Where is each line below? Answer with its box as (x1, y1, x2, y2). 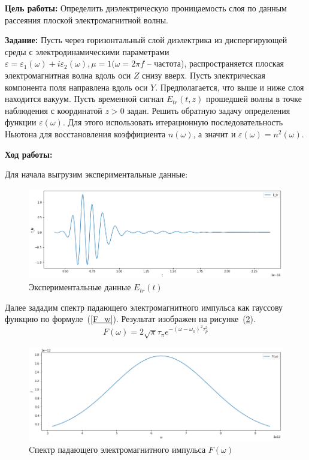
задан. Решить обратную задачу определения (127, 104, 290, 116)
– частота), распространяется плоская (147, 57, 284, 70)
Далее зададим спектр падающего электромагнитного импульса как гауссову (5, 300, 283, 313)
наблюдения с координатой (5, 104, 102, 116)
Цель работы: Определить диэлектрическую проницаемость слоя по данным (5, 2, 287, 14)
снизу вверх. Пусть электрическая (142, 68, 266, 81)
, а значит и (193, 127, 236, 140)
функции (5, 116, 37, 128)
